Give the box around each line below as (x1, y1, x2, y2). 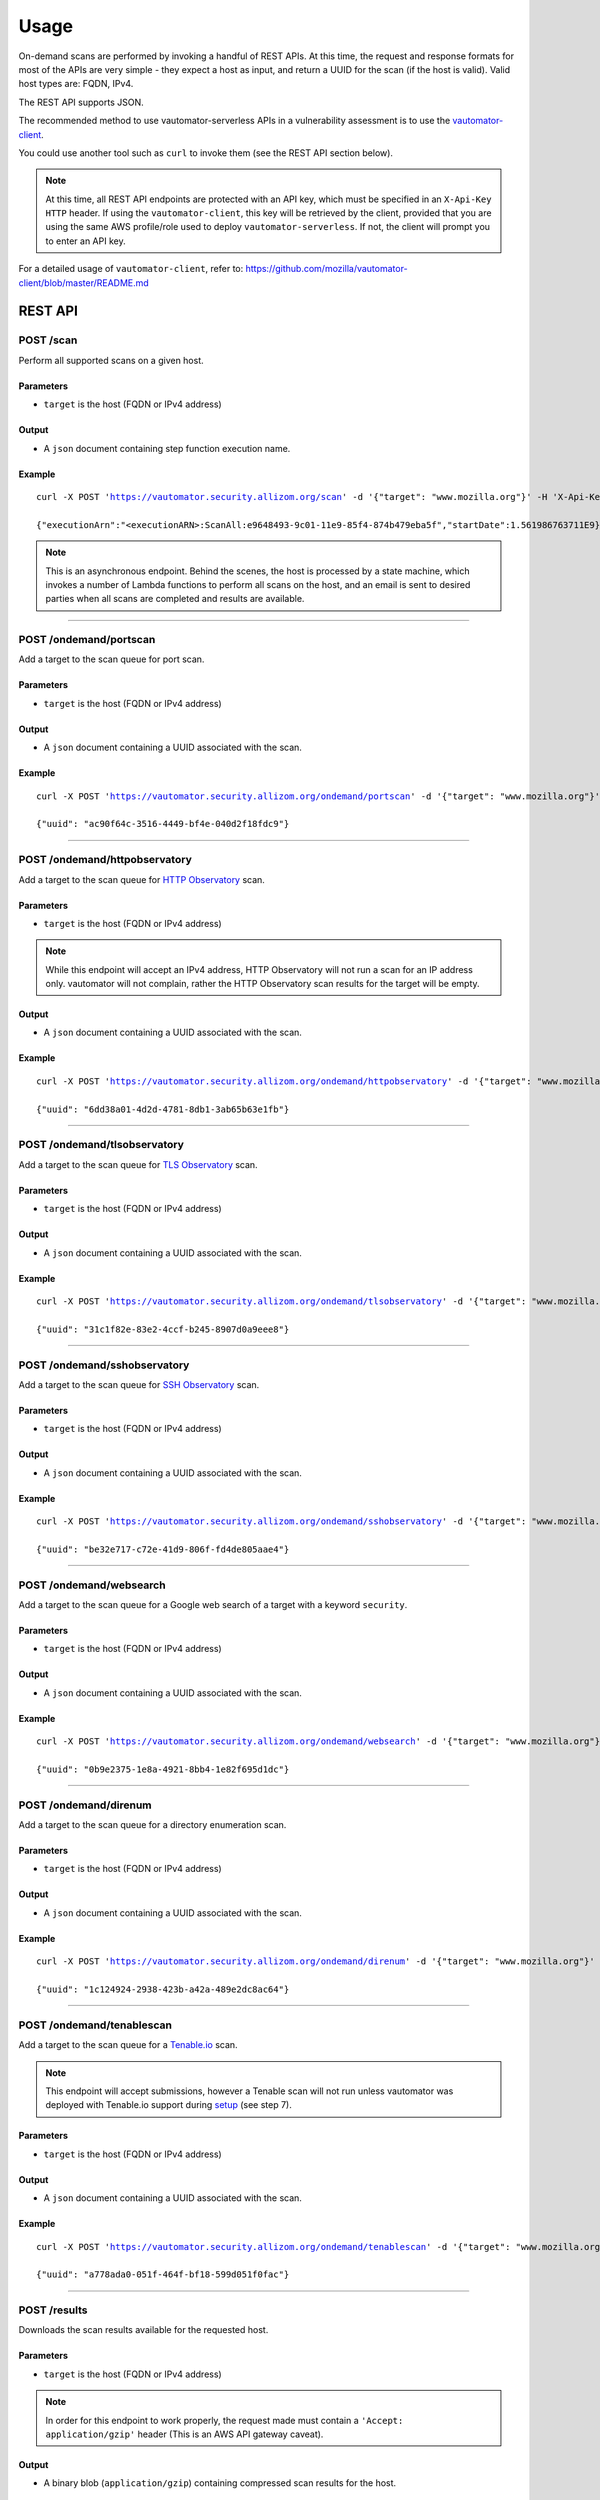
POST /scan (18, 333, 78, 347)
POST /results (18, 2303, 89, 2317)
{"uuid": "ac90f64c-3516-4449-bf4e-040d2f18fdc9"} (36, 818, 290, 830)
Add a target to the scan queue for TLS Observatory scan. (18, 1158, 259, 1170)
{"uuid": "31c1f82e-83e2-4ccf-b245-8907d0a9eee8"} (36, 1323, 290, 1335)
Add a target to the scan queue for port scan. (18, 653, 205, 665)
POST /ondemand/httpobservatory (18, 853, 192, 867)
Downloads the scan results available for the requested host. (18, 2324, 269, 2336)
